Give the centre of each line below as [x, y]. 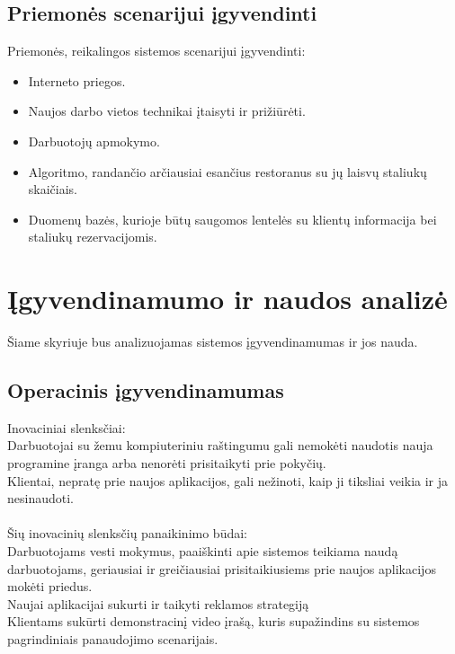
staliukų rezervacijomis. [93, 237]
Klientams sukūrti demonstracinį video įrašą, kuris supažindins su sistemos [214, 621]
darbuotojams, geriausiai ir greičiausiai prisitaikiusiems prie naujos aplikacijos [222, 568]
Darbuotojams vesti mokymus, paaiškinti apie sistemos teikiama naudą [203, 551]
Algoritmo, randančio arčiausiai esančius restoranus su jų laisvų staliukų [227, 171]
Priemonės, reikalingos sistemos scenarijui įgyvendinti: [156, 51]
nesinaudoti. [40, 498]
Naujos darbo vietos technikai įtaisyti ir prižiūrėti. [167, 111]
